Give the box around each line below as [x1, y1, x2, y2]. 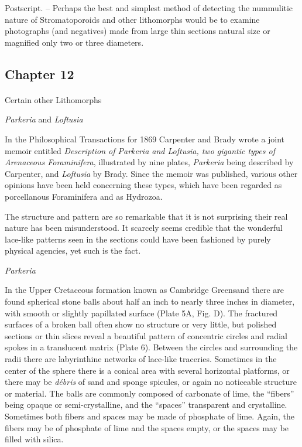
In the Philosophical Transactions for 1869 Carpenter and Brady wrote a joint [5, 132, 285, 145]
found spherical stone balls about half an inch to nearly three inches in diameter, [5, 295, 295, 308]
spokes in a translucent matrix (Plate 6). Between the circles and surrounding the [5, 341, 298, 353]
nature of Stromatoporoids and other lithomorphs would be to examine [5, 13, 260, 25]
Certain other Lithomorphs [5, 93, 102, 105]
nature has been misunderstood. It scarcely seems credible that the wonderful [5, 221, 283, 234]
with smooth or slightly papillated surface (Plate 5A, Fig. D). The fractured [5, 306, 278, 319]
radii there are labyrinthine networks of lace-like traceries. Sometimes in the [5, 353, 277, 365]
